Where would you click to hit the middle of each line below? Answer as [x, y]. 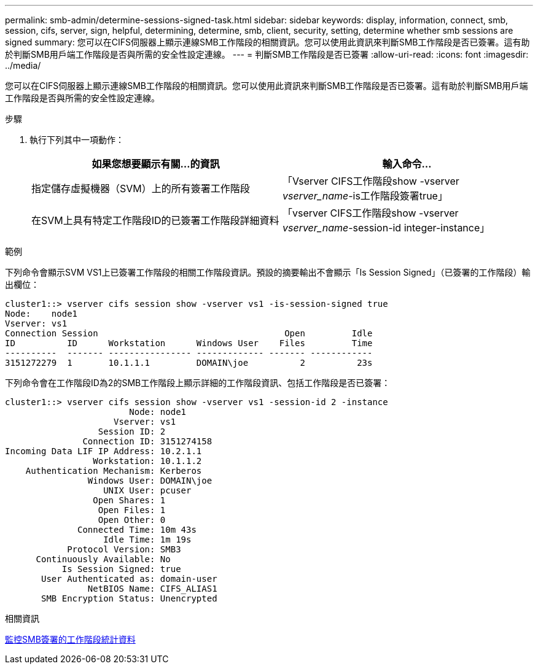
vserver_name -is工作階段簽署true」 [365, 196]
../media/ [23, 65]
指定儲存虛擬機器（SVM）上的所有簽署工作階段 [141, 188]
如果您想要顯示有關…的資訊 [156, 164]
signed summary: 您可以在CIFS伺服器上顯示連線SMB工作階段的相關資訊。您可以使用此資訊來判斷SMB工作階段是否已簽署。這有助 [267, 42]
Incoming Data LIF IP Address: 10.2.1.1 [103, 451]
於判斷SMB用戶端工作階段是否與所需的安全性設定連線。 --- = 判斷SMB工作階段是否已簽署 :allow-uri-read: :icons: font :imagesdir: [267, 54]
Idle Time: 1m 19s [147, 539]
